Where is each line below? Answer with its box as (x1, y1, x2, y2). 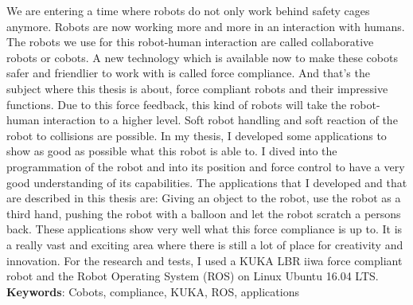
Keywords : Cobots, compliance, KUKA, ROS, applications (6, 283, 299, 299)
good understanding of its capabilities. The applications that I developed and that (6, 174, 407, 190)
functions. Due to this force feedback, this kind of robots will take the (6, 96, 347, 112)
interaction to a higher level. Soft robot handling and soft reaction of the (43, 111, 398, 128)
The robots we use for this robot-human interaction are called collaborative (6, 33, 374, 50)
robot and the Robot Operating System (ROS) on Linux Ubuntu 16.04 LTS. (6, 268, 379, 284)
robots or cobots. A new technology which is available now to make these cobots (6, 49, 398, 65)
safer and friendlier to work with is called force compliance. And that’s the (6, 65, 370, 81)
